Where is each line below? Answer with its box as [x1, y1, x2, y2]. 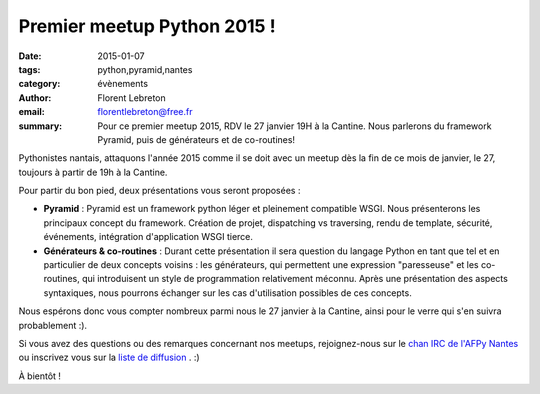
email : [18, 106, 45, 118]
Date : [18, 50, 42, 62]
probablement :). [18, 319, 88, 331]
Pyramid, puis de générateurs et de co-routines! [97, 133, 295, 145]
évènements [97, 78, 149, 90]
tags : [18, 63, 41, 75]
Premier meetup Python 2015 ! [18, 15, 276, 37]
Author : [18, 91, 52, 104]
